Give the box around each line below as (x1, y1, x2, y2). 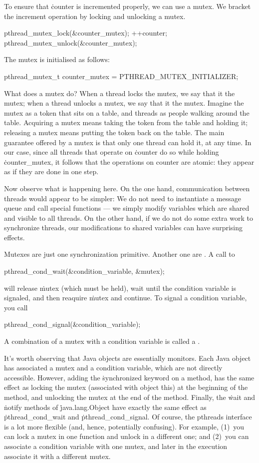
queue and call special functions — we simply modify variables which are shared (4, 203, 250, 213)
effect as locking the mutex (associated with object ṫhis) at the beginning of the (4, 382, 248, 392)
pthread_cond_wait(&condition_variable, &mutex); (4, 266, 165, 276)
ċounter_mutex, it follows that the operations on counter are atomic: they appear (4, 156, 255, 167)
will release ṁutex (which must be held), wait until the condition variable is (4, 282, 237, 293)
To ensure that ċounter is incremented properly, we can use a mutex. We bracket (4, 1, 251, 11)
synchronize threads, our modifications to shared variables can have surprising (4, 222, 243, 233)
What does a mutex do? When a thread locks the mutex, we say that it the (4, 88, 235, 98)
